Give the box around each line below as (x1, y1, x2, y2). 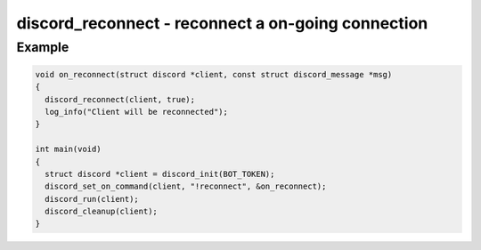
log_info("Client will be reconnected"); (45, 107, 229, 117)
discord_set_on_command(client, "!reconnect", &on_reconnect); (45, 181, 327, 191)
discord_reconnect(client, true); (45, 94, 196, 104)
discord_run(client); (45, 194, 140, 204)
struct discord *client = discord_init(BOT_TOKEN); (45, 169, 275, 179)
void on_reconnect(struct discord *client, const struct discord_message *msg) (35, 69, 393, 79)
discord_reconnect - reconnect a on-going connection (16, 13, 428, 33)
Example (16, 39, 69, 55)
